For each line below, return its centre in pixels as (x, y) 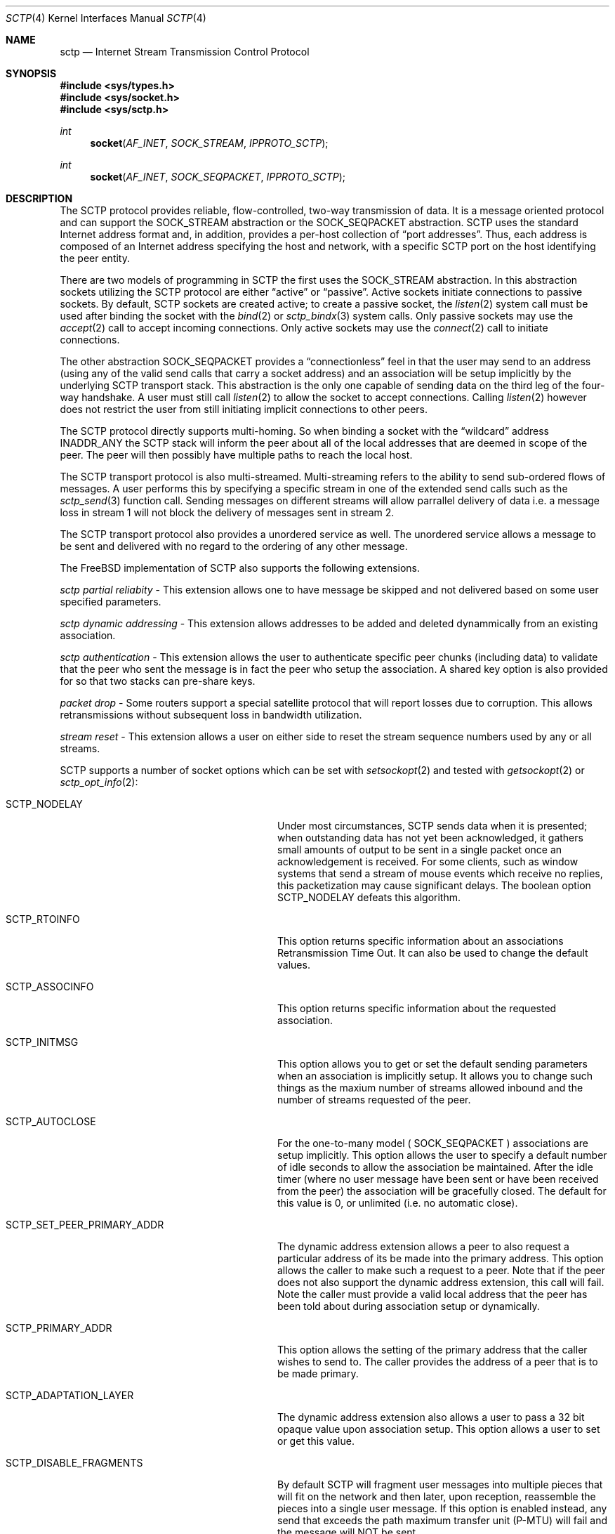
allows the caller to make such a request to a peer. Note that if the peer (442, 1270)
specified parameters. (111, 602)
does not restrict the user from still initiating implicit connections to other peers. (244, 409)
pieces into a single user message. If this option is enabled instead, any (442, 1508)
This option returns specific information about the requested (417, 1008)
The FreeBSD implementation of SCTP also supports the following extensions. (240, 568)
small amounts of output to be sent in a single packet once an (420, 850)
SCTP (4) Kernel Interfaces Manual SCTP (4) (106, 18)
